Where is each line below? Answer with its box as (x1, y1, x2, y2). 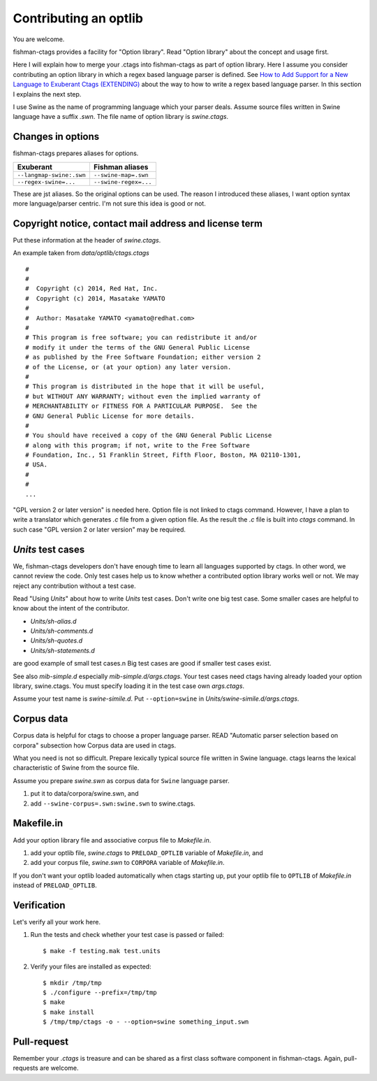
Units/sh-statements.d (30, 646, 96, 654)
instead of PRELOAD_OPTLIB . (13, 881, 97, 889)
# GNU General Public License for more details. (25, 412, 195, 420)
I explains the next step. (13, 90, 82, 98)
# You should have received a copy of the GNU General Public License (25, 431, 272, 440)
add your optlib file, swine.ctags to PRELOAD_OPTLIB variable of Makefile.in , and (30, 848, 263, 857)
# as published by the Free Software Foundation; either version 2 (25, 353, 261, 361)
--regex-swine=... (17, 178, 76, 185)
